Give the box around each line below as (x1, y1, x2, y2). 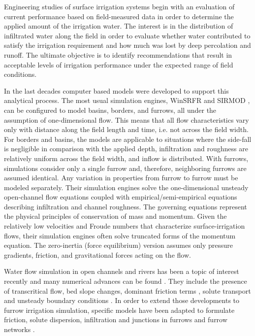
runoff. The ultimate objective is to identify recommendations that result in (4, 49, 232, 60)
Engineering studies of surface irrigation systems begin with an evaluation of (4, 1, 235, 11)
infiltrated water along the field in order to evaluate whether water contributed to (4, 30, 251, 40)
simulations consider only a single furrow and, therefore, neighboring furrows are (4, 163, 247, 173)
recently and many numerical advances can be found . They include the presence (4, 276, 247, 286)
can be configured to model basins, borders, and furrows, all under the (4, 104, 217, 115)
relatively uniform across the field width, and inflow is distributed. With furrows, (4, 153, 249, 163)
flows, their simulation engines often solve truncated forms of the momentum (4, 230, 236, 240)
